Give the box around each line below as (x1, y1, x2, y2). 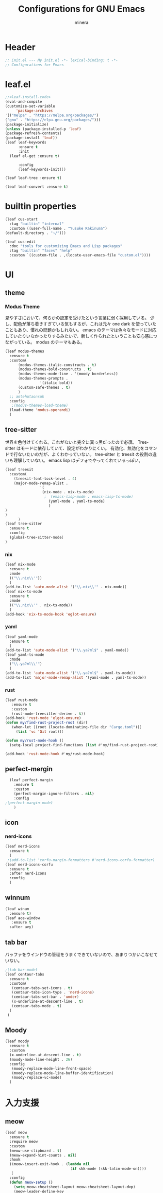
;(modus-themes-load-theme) (11, 403, 68, 408)
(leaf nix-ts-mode (5, 589, 42, 594)
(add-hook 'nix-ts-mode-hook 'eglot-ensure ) (5, 612, 97, 616)
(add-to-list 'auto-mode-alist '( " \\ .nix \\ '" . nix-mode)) (5, 585, 127, 590)
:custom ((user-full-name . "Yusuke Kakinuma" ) (9, 226, 108, 231)
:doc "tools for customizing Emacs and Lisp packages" (9, 244, 123, 249)
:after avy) (9, 924, 34, 930)
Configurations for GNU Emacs (18, 3, 145, 15)
